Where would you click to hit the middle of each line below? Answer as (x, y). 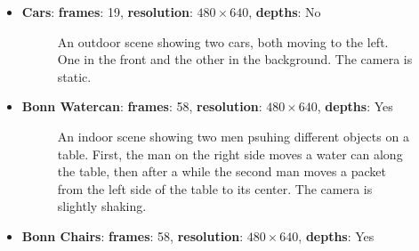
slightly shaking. (102, 206)
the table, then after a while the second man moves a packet (222, 171)
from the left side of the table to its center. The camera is (215, 188)
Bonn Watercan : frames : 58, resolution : (142, 106)
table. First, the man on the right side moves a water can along (230, 154)
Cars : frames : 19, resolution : (107, 12)
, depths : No (285, 12)
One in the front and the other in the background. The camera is (235, 59)
